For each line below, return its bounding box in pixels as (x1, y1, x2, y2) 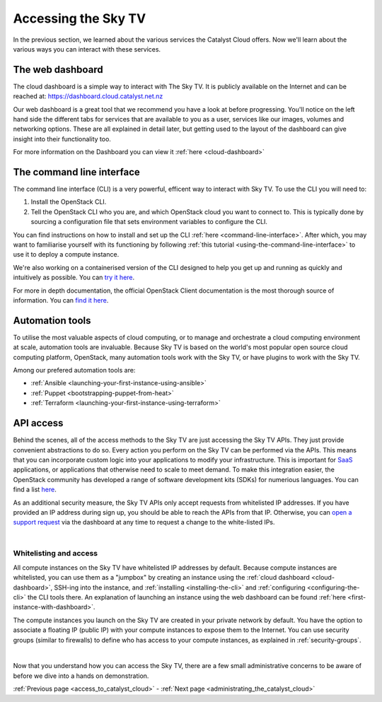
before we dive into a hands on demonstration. (13, 672, 149, 680)
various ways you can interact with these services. (13, 45, 161, 53)
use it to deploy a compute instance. (13, 250, 120, 259)
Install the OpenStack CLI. (30, 198, 107, 206)
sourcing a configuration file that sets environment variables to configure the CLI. (30, 218, 268, 226)
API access (13, 417, 64, 429)
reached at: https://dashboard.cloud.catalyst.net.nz (13, 92, 163, 100)
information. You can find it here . (13, 296, 109, 304)
